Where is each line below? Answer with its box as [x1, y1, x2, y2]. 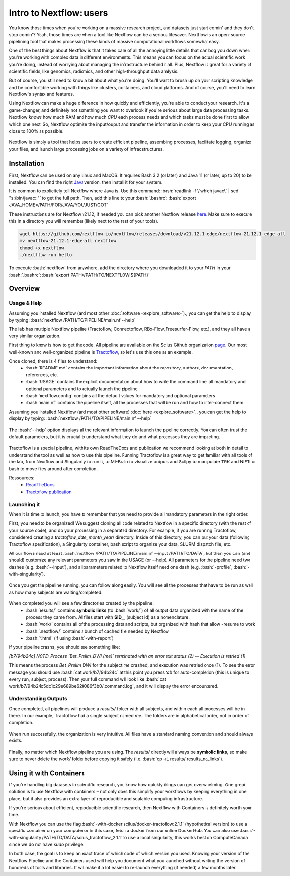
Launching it [9, 501, 40, 508]
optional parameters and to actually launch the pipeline [26, 386, 138, 392]
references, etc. [26, 371, 58, 378]
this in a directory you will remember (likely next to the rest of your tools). [9, 218, 159, 224]
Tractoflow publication [26, 489, 72, 495]
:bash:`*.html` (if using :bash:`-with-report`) [26, 635, 114, 641]
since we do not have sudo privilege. [9, 841, 84, 847]
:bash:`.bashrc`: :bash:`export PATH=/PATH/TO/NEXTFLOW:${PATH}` [9, 272, 150, 277]
